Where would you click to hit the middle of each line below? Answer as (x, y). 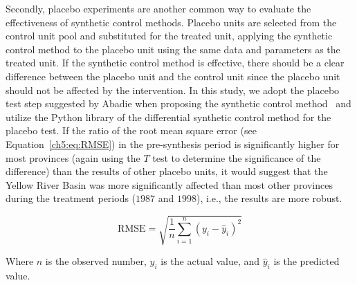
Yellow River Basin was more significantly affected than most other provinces (169, 184)
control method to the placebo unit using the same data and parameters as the (173, 49)
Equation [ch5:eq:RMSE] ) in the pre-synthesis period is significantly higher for (173, 144)
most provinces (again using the (73, 157)
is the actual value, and (210, 261)
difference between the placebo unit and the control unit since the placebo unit (173, 76)
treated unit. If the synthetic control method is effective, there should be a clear (175, 63)
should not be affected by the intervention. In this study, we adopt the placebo (173, 90)
